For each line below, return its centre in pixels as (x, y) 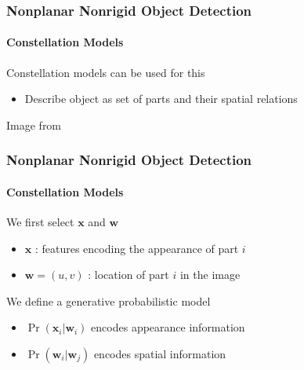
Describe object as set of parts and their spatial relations (161, 99)
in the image (210, 275)
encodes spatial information (160, 354)
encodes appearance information (168, 327)
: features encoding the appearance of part (137, 248)
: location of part (128, 275)
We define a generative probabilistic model (109, 300)
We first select (40, 222)
